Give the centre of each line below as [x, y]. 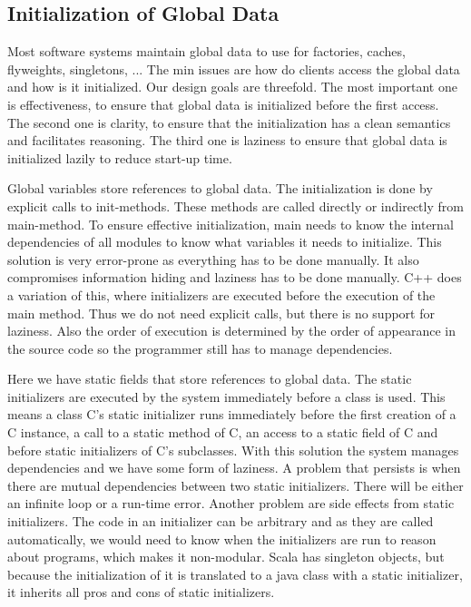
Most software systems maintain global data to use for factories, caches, [206, 51]
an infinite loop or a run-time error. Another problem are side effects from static [231, 503]
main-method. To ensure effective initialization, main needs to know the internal [231, 224]
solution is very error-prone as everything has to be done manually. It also [213, 259]
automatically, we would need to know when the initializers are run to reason [222, 538]
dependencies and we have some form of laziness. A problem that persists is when [234, 468]
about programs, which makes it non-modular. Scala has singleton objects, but [226, 557]
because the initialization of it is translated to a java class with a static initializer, [235, 574]
